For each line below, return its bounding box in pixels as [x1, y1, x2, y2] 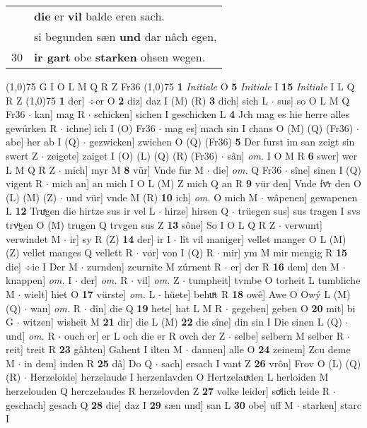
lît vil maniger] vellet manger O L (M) [180, 231, 346, 246]
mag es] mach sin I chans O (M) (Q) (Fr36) [164, 120, 354, 135]
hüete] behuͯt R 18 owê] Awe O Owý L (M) [164, 286, 351, 301]
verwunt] [284, 217, 322, 232]
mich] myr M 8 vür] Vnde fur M [64, 162, 204, 177]
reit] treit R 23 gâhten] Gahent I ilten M [6, 342, 182, 357]
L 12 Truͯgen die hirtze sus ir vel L [6, 203, 156, 218]
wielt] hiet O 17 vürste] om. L [24, 286, 156, 301]
